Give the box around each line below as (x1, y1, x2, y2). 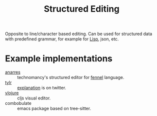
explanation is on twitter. (17, 85, 67, 91)
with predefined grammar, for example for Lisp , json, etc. (5, 36, 119, 42)
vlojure (5, 90, 19, 96)
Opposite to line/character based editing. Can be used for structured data (5, 31, 152, 37)
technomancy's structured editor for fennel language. (17, 75, 124, 80)
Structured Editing (43, 3, 120, 15)
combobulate (5, 100, 32, 106)
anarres (5, 69, 21, 75)
